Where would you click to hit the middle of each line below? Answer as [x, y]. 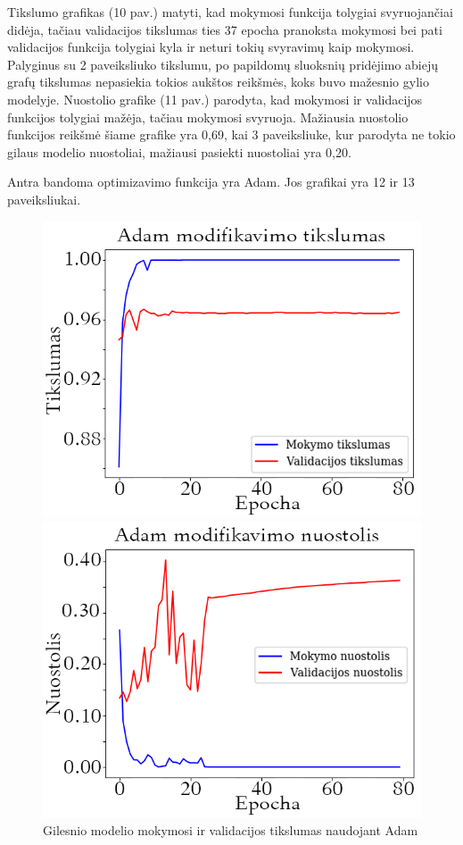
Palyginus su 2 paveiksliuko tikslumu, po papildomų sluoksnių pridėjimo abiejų [223, 64]
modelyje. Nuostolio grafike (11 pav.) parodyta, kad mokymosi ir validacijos [215, 99]
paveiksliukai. [44, 199]
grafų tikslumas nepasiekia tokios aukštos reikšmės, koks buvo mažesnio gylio [218, 82]
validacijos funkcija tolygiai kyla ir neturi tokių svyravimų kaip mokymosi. [211, 47]
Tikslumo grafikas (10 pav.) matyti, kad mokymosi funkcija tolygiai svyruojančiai [230, 12]
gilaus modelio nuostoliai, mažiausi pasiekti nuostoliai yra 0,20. [179, 151]
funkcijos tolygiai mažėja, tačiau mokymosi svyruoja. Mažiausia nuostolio [208, 117]
